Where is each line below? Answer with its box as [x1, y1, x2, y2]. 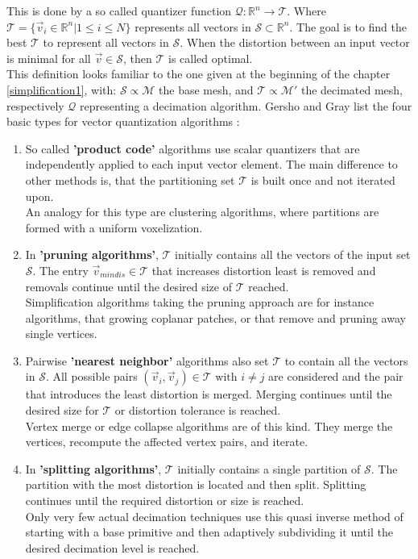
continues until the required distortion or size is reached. [25, 492, 304, 509]
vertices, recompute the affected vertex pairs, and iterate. [25, 433, 308, 450]
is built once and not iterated [250, 171, 395, 188]
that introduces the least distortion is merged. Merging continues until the [25, 386, 392, 403]
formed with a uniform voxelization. [25, 219, 203, 236]
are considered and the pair [268, 368, 404, 385]
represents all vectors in [135, 18, 251, 35]
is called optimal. [168, 49, 253, 66]
